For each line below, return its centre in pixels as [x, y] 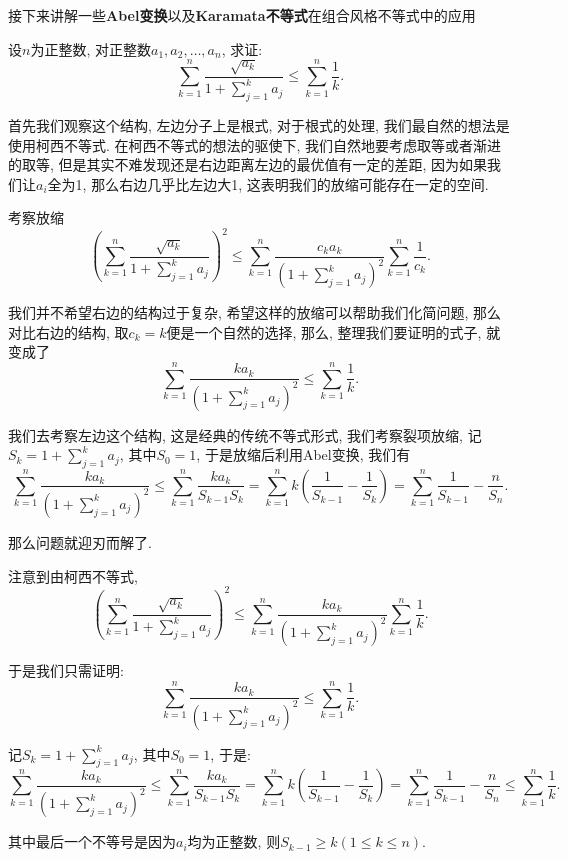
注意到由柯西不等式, [73, 575]
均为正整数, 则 [234, 841]
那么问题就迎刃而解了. [80, 541]
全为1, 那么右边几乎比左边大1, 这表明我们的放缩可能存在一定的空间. [268, 183]
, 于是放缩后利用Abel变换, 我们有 [303, 454]
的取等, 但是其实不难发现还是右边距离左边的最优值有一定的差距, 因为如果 [248, 164]
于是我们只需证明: [66, 670]
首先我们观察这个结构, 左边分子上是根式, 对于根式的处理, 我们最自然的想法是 [259, 124]
